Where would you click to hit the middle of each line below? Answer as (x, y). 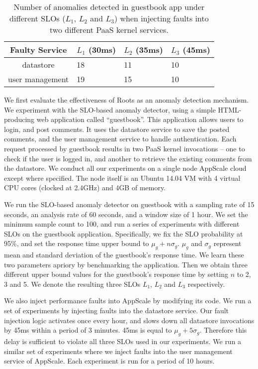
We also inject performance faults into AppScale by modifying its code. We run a (128, 301)
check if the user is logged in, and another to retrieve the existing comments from (128, 158)
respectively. (206, 284)
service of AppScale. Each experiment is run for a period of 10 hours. (109, 361)
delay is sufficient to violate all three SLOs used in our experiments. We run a (123, 341)
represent (227, 243)
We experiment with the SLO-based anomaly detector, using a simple (110, 109)
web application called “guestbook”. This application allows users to (140, 119)
